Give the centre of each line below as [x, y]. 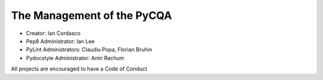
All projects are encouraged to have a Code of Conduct [79, 69]
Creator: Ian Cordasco [53, 33]
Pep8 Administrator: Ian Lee [60, 41]
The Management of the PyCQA [92, 15]
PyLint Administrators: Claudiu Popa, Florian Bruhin [89, 50]
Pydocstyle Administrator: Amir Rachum [75, 58]
